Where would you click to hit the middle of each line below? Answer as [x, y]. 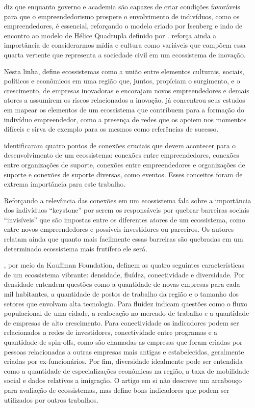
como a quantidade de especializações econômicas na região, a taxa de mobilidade [127, 370]
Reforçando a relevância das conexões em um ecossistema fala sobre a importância [127, 200]
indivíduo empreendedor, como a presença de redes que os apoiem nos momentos [125, 119]
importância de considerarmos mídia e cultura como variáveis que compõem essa [125, 45]
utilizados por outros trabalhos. [51, 399]
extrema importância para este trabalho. [65, 184]
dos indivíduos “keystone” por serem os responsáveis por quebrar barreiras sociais [127, 210]
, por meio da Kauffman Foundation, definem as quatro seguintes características [124, 265]
